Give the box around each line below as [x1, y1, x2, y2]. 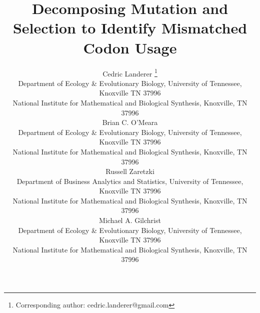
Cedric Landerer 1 [102, 66, 157, 78]
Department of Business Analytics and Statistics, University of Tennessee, [16, 175, 243, 186]
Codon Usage [83, 37, 177, 57]
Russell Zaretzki [105, 166, 154, 176]
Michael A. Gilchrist [99, 215, 161, 225]
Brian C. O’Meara [102, 117, 158, 127]
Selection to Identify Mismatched [12, 17, 247, 38]
